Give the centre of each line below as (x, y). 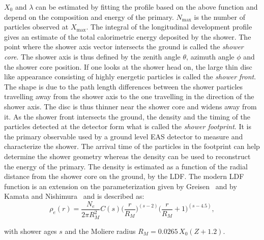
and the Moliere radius (100, 231)
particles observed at (36, 27)
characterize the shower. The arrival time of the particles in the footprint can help (132, 146)
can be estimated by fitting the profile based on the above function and (147, 7)
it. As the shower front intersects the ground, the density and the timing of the (127, 116)
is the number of (219, 17)
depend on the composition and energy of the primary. (89, 17)
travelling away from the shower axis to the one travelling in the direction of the (129, 96)
